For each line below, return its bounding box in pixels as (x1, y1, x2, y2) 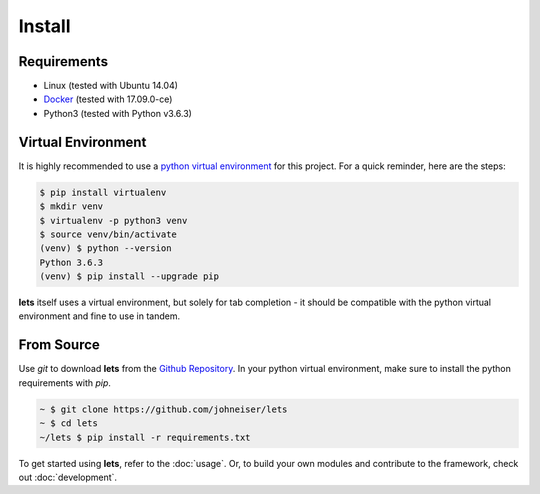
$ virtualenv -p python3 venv (39, 215, 188, 226)
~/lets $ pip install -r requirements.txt (39, 431, 251, 443)
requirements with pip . (18, 376, 112, 389)
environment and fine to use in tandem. (18, 310, 180, 322)
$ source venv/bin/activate (39, 228, 177, 240)
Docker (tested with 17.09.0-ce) (43, 93, 173, 105)
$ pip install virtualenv (39, 186, 167, 198)
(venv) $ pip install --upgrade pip (39, 271, 220, 282)
